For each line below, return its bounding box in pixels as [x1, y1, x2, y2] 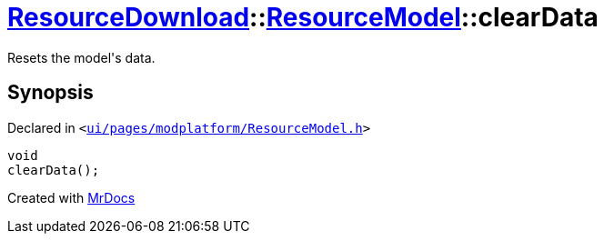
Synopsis [7, 81, 94, 105]
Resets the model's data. [7, 49, 156, 65]
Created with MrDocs [7, 189, 136, 206]
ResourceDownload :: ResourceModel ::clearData [7, 2, 599, 33]
